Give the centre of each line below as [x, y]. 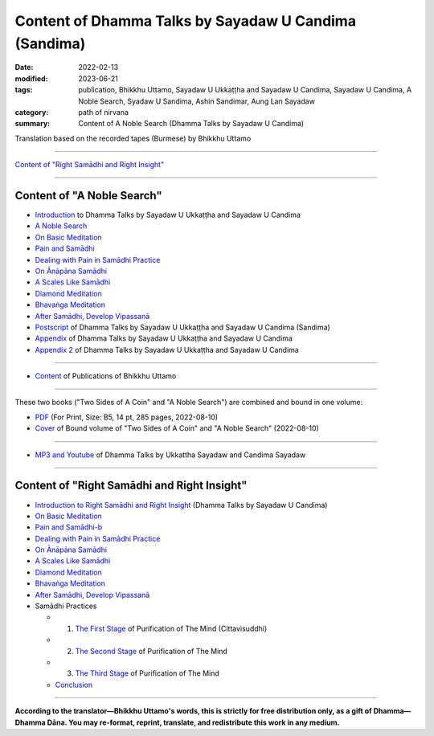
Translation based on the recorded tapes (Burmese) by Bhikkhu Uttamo [133, 138]
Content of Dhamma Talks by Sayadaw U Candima [186, 21]
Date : [24, 67]
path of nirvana [103, 112]
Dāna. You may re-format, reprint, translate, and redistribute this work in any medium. [194, 722]
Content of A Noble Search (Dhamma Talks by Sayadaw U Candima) [191, 124]
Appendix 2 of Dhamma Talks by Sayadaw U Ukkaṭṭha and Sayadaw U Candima [167, 350]
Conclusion [74, 685]
